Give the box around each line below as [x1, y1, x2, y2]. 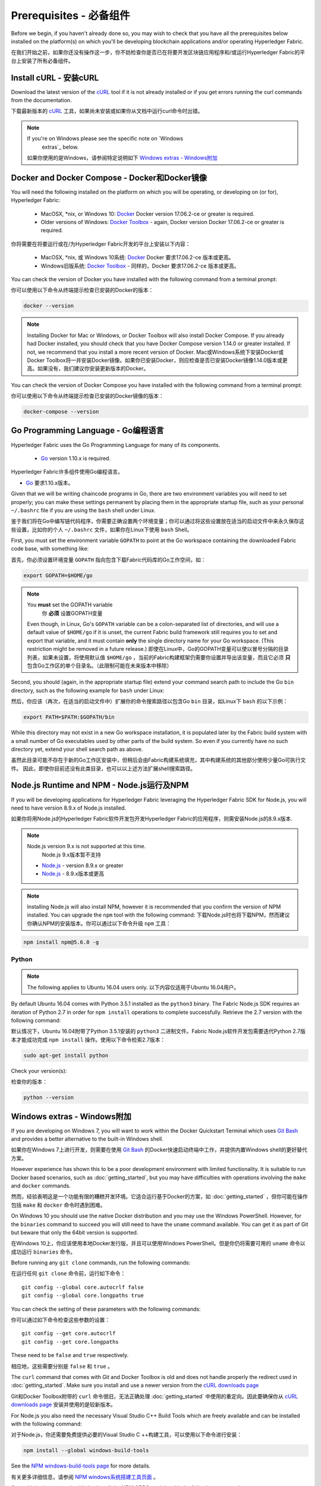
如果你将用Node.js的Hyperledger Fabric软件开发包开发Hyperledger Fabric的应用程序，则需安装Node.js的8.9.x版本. [11, 815, 292, 823]
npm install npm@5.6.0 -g [23, 939, 99, 945]
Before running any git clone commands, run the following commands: [11, 1259, 190, 1266]
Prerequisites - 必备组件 [11, 9, 130, 22]
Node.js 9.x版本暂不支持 [42, 851, 101, 858]
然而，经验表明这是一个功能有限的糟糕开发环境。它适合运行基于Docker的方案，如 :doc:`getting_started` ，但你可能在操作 [11, 1193, 309, 1200]
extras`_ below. [42, 143, 79, 150]
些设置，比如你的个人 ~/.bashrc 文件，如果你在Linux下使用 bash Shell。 [11, 526, 193, 533]
